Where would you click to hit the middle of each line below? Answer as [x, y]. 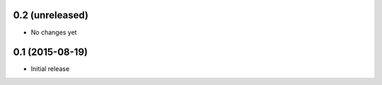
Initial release [50, 69]
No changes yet [54, 32]
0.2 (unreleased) [51, 15]
